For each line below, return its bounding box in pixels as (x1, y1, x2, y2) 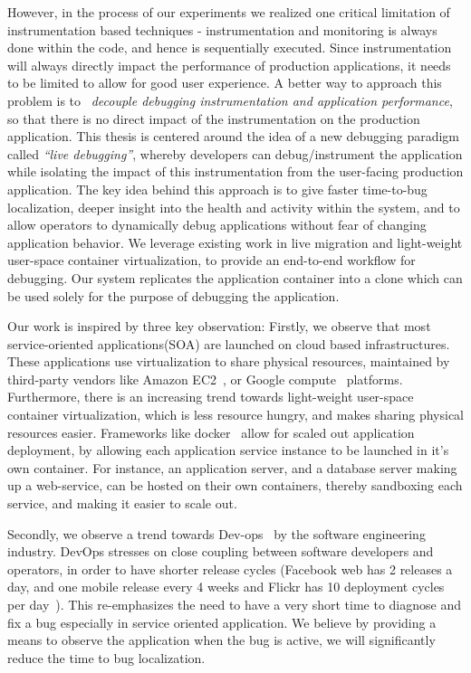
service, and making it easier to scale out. (7, 494, 237, 513)
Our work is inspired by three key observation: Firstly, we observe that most (7, 317, 431, 336)
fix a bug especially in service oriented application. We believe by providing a (7, 612, 437, 631)
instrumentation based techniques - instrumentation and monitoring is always (7, 20, 437, 39)
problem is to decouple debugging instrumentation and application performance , (7, 90, 453, 109)
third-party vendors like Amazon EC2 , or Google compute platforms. (7, 369, 403, 388)
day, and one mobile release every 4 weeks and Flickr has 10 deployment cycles (7, 577, 445, 596)
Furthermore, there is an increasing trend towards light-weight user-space (7, 387, 414, 406)
